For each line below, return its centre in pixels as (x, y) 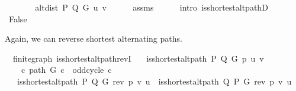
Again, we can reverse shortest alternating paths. (94, 38)
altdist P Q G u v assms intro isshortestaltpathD (152, 7)
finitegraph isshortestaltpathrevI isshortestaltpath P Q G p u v (138, 58)
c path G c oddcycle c (66, 70)
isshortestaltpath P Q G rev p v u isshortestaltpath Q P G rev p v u (154, 81)
